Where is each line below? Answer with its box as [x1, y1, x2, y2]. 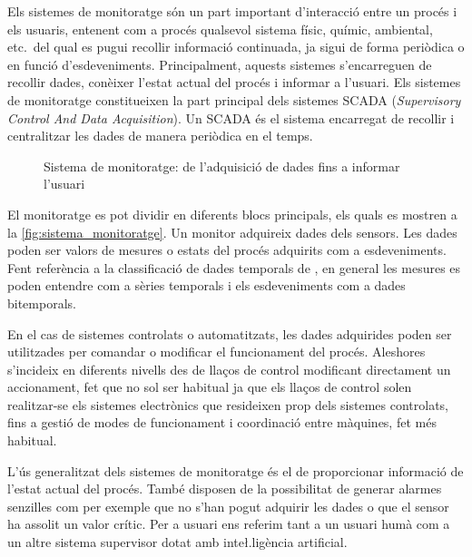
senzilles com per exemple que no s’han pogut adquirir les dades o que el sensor [7, 496, 449, 515]
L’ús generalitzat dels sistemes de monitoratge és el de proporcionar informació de [7, 461, 464, 480]
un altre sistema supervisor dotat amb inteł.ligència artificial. [7, 533, 348, 552]
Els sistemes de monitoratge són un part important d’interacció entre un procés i [7, 2, 457, 20]
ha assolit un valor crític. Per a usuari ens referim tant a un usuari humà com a [7, 514, 450, 533]
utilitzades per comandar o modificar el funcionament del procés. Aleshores [7, 342, 426, 361]
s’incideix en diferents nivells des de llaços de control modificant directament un [7, 359, 451, 378]
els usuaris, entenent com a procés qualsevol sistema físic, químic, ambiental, [7, 19, 433, 38]
